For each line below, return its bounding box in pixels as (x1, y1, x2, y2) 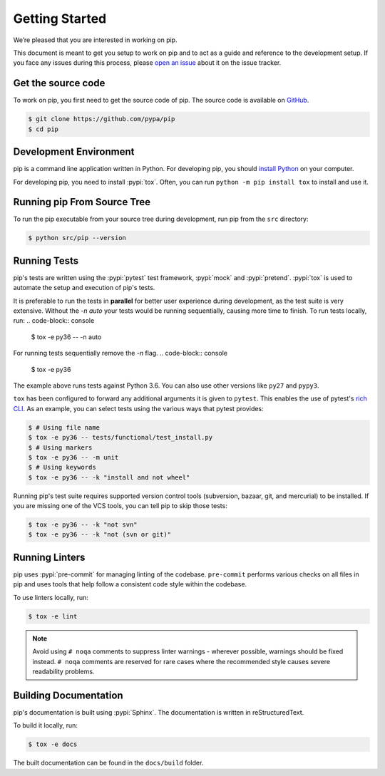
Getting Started (13, 11, 107, 26)
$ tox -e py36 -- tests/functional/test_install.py (28, 433, 213, 442)
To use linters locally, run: (13, 593, 89, 601)
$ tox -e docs (28, 740, 78, 748)
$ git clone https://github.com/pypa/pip (28, 115, 175, 123)
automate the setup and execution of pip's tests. (13, 284, 155, 292)
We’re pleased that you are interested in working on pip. (13, 36, 178, 44)
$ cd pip (28, 125, 59, 133)
